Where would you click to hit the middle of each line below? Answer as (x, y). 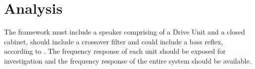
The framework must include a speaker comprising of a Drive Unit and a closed (125, 32)
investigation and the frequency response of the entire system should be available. (128, 60)
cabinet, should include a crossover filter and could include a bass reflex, (114, 41)
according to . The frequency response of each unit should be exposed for (115, 51)
